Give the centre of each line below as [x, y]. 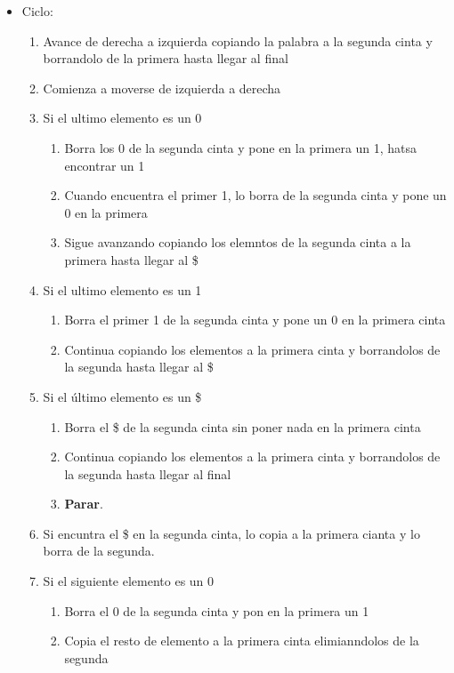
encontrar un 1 [105, 165]
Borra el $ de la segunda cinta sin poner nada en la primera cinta [243, 426]
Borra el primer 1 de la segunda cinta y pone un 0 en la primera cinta [255, 320]
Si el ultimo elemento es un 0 [122, 118]
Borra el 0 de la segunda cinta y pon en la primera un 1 [217, 610]
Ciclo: [37, 11]
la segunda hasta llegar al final [148, 473]
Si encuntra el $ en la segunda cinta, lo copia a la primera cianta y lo [231, 533]
